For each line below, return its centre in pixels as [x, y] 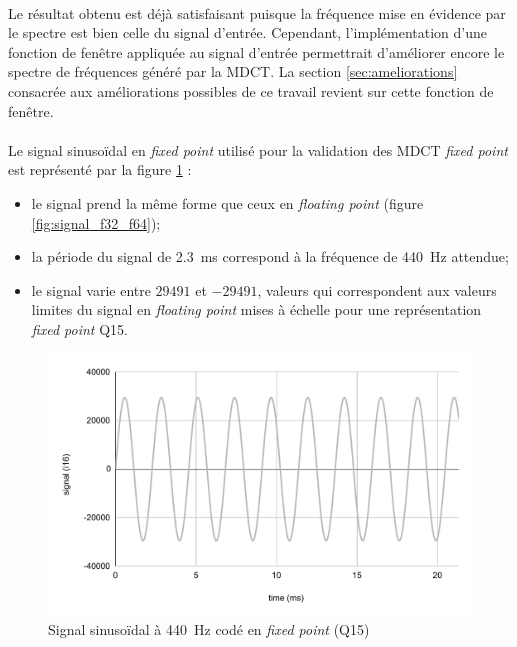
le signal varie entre [91, 289]
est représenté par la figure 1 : [100, 169]
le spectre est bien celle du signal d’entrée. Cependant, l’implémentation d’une [248, 32]
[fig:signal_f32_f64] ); [96, 222]
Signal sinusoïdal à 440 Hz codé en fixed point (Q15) [209, 629]
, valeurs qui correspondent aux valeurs [377, 289]
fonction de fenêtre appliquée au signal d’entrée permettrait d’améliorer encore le [256, 51]
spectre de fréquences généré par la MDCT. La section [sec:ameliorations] [233, 71]
